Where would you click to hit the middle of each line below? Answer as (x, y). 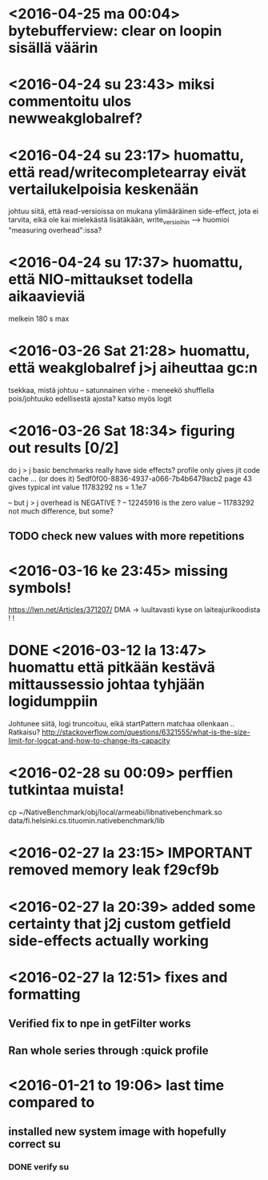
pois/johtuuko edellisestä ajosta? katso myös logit (90, 398)
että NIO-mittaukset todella (101, 280)
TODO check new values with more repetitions (126, 536)
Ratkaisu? (24, 732)
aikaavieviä (47, 296)
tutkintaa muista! (66, 790)
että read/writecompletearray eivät (127, 172)
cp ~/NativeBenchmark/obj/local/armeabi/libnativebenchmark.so (115, 812)
